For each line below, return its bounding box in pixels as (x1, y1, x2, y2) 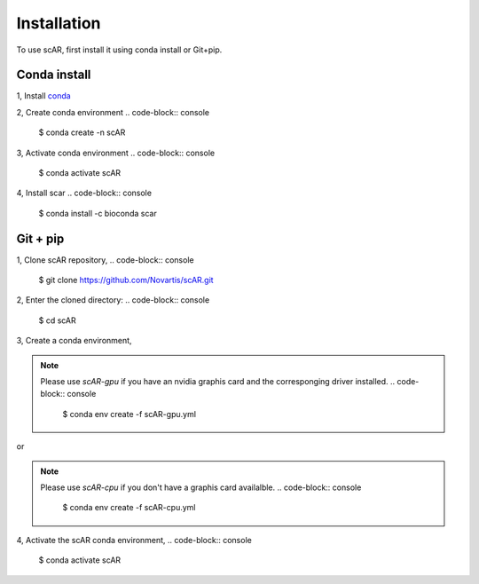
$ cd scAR (38, 315, 77, 326)
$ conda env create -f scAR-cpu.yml (62, 502, 196, 513)
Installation (16, 13, 101, 33)
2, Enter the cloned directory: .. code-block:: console (16, 295, 210, 305)
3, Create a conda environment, (16, 335, 132, 346)
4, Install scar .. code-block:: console (16, 187, 153, 199)
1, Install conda (16, 91, 71, 101)
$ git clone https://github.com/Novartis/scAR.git (38, 275, 214, 286)
